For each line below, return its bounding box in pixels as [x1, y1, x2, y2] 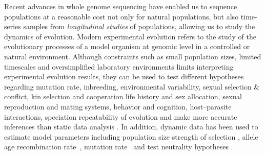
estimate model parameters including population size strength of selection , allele [4, 131, 258, 142]
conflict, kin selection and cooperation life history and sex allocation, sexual [4, 91, 242, 102]
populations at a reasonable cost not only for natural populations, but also [4, 11, 239, 21]
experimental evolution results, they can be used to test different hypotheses [4, 71, 244, 82]
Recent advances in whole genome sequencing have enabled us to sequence [4, 1, 237, 11]
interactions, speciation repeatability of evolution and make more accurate [4, 111, 237, 122]
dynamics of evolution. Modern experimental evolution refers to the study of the [4, 31, 256, 41]
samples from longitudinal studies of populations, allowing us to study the [23, 21, 255, 32]
